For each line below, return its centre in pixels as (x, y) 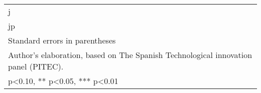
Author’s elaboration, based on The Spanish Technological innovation (130, 55)
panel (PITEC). (36, 66)
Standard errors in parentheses (62, 40)
